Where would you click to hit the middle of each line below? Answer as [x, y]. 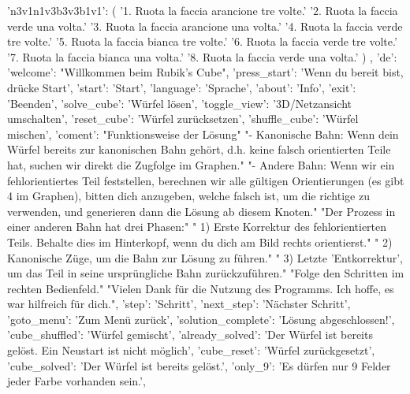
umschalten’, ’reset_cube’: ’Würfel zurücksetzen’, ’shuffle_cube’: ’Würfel [183, 119]
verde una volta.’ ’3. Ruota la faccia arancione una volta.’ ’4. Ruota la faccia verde [205, 26]
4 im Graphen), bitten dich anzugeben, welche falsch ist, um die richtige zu [188, 196]
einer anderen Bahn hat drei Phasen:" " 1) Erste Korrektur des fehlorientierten [197, 227]
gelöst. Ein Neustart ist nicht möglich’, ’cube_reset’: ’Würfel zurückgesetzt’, [191, 350]
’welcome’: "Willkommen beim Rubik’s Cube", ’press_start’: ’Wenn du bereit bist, [205, 72]
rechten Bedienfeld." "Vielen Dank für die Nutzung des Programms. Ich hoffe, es [201, 288]
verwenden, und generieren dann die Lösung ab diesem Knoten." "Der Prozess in [201, 211]
